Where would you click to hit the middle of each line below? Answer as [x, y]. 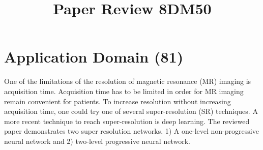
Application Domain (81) [94, 57]
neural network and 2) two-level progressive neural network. [97, 141]
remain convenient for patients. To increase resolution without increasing [118, 101]
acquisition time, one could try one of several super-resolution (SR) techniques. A [131, 111]
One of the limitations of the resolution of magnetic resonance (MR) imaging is [128, 81]
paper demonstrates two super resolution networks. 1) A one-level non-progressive [131, 131]
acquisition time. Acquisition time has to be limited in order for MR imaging [124, 91]
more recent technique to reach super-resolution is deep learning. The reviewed [127, 121]
